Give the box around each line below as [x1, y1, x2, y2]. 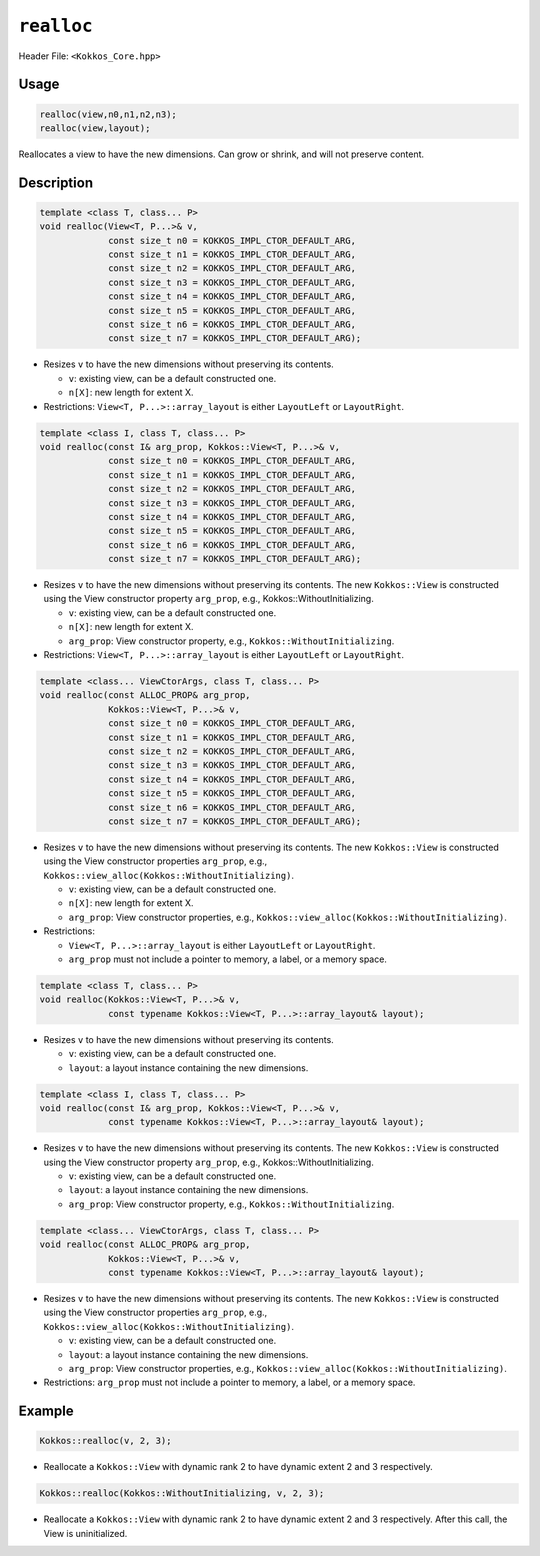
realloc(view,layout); [39, 122, 151, 134]
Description [18, 174, 94, 191]
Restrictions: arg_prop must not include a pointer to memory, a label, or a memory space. [43, 1376, 416, 1389]
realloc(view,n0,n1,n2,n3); [39, 108, 177, 120]
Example [18, 1403, 74, 1420]
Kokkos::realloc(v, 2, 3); [39, 1435, 172, 1447]
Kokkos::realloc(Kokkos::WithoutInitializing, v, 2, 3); [39, 1488, 325, 1499]
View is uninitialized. [43, 1527, 128, 1539]
